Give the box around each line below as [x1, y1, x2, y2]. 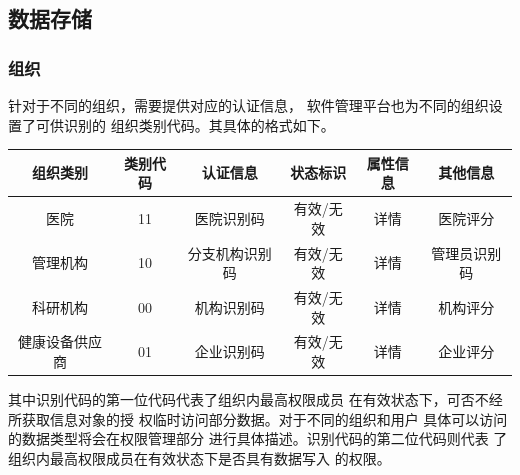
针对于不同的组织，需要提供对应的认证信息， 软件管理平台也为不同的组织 [8, 95, 489, 115]
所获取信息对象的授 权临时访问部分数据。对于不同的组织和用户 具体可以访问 [8, 408, 508, 429]
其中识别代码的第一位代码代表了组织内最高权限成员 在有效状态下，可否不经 [8, 389, 503, 410]
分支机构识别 [187, 242, 272, 263]
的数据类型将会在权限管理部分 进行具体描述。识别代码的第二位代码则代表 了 [8, 428, 508, 449]
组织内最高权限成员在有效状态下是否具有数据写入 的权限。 [8, 447, 391, 468]
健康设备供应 [17, 331, 102, 352]
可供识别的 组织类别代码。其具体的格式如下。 [35, 114, 335, 135]
